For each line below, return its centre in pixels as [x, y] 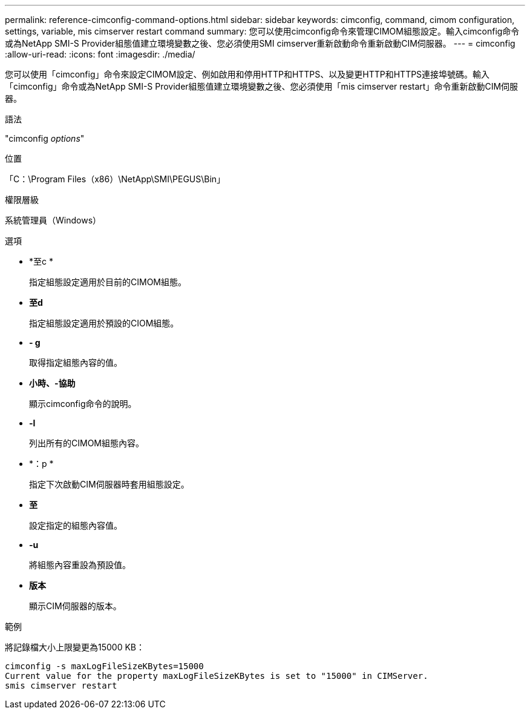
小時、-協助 [52, 383]
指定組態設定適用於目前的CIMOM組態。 [108, 282]
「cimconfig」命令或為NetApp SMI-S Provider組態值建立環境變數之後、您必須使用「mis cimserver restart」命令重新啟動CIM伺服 [262, 86]
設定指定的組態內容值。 [76, 525]
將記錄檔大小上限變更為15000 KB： [75, 647]
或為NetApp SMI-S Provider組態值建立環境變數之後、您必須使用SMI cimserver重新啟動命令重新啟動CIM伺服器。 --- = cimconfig [260, 43]
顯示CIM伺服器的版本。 [75, 606]
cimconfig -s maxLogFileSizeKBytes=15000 [104, 666]
